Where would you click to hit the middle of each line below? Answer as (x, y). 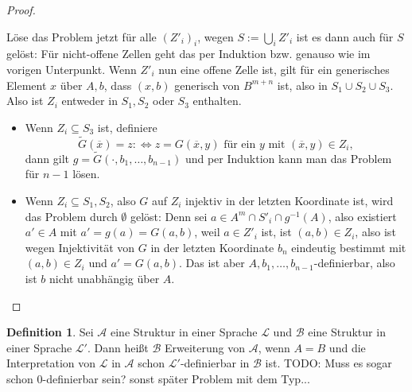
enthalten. (217, 101)
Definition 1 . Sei (50, 332)
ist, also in (302, 85)
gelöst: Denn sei (169, 216)
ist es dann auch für (345, 36)
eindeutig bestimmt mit (349, 247)
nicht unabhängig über (105, 278)
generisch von (207, 85)
